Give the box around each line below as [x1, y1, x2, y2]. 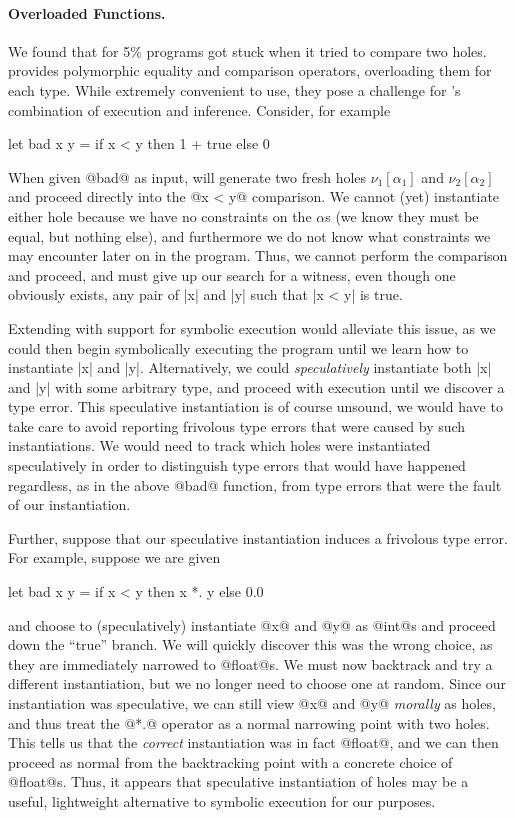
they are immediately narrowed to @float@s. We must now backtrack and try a [8, 653, 493, 674]
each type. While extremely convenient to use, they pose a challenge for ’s [8, 79, 461, 100]
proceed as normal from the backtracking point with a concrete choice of [8, 751, 453, 772]
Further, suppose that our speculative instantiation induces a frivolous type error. [8, 527, 508, 548]
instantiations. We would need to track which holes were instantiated [8, 435, 431, 456]
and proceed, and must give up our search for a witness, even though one [8, 264, 456, 285]
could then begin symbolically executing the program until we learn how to [8, 337, 469, 358]
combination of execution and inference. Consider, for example [8, 99, 391, 120]
